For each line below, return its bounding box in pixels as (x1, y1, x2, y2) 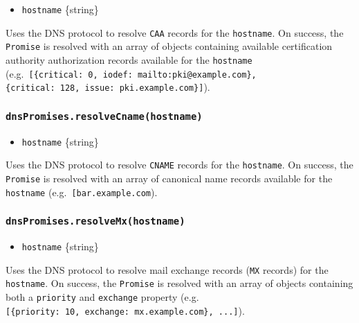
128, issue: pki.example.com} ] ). (59, 80, 210, 94)
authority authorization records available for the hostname (6, 52, 252, 67)
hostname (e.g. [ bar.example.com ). (6, 184, 158, 199)
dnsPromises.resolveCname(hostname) (6, 110, 203, 122)
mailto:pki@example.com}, (137, 69, 257, 80)
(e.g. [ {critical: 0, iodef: (6, 66, 133, 80)
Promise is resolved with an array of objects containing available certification (6, 39, 333, 53)
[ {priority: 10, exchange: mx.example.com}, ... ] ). (6, 303, 245, 317)
